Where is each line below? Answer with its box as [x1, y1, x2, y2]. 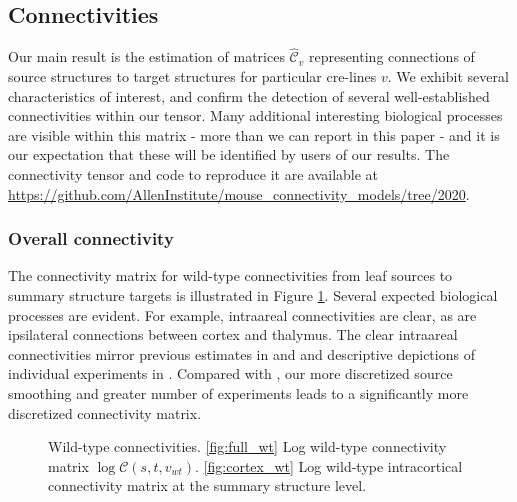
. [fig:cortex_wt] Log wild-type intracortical [195, 455, 463, 476]
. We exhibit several [387, 66, 509, 87]
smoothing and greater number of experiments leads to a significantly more [8, 382, 469, 403]
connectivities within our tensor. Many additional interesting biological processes [8, 105, 503, 126]
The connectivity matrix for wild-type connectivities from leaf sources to [8, 265, 453, 286]
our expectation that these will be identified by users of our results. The [8, 144, 450, 165]
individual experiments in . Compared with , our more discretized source [8, 363, 453, 384]
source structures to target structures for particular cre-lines [8, 66, 377, 87]
